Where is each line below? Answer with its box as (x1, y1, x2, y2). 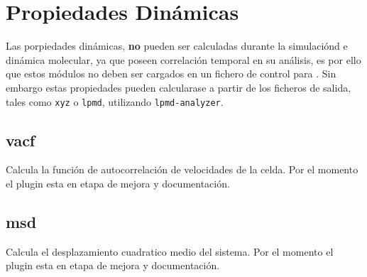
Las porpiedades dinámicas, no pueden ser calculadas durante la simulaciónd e (6, 38, 348, 53)
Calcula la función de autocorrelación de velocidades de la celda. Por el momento (6, 162, 358, 177)
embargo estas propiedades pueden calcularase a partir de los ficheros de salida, (6, 80, 351, 94)
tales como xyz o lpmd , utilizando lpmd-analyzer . (6, 94, 224, 109)
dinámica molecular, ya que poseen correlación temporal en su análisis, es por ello (6, 52, 361, 67)
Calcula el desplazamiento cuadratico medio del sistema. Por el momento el (6, 244, 334, 259)
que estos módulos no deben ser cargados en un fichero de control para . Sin (6, 66, 336, 81)
